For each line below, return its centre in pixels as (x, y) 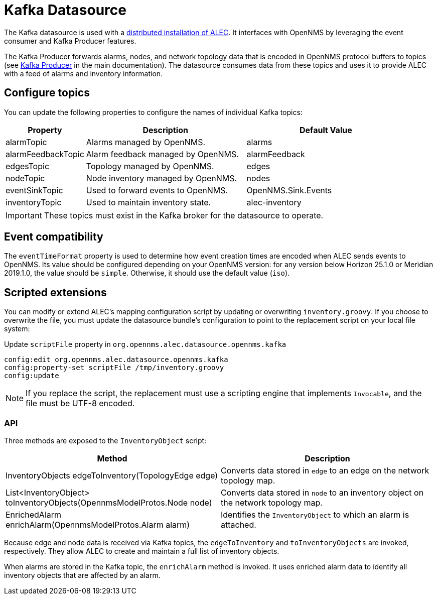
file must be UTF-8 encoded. (80, 403)
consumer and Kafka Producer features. (70, 41)
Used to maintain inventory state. (149, 202)
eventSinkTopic (34, 190)
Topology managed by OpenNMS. (150, 166)
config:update (32, 376)
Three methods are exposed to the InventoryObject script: (105, 441)
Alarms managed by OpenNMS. (146, 142)
